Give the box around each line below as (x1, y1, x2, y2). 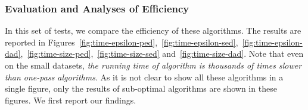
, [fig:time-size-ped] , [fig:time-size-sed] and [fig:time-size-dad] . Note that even (20, 47, 304, 60)
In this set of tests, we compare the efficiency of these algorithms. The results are (5, 24, 301, 37)
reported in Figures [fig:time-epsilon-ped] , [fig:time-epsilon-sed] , (5, 35, 238, 48)
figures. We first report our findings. (5, 93, 136, 106)
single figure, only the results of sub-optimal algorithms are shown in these (5, 82, 277, 95)
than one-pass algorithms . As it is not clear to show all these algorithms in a (5, 70, 284, 83)
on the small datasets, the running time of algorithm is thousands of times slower (5, 59, 302, 71)
